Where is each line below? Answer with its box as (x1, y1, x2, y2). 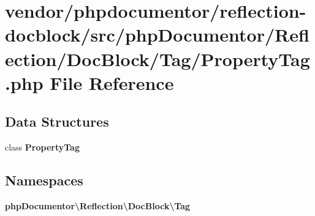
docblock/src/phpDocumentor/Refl (5, 22, 309, 47)
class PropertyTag (5, 141, 80, 154)
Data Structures (5, 112, 109, 131)
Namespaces (5, 171, 83, 190)
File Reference (50, 70, 174, 95)
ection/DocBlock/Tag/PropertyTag (5, 46, 310, 71)
